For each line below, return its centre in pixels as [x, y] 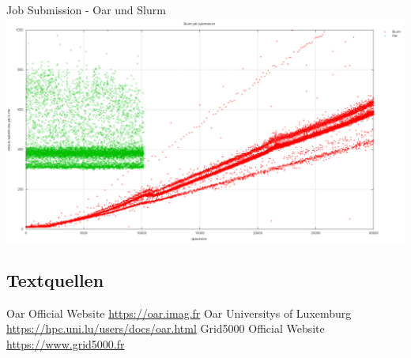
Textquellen [55, 280]
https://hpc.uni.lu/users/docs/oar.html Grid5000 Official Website [166, 328]
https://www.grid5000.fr [66, 344]
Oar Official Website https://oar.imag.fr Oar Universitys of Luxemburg [179, 313]
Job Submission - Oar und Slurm [86, 9]
